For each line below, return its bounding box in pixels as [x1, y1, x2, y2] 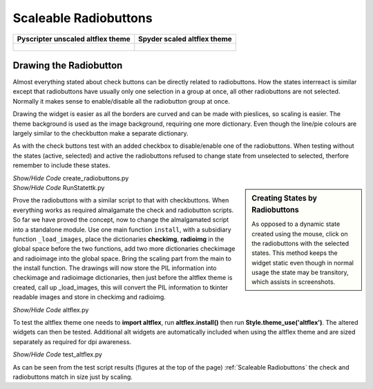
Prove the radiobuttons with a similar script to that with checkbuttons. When [12, 196, 229, 205]
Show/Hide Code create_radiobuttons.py [12, 173, 129, 182]
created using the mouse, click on [251, 229, 348, 238]
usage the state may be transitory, [251, 268, 349, 276]
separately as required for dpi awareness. [12, 337, 131, 345]
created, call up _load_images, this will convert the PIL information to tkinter [12, 283, 229, 292]
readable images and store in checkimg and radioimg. [12, 293, 166, 301]
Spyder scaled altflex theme [138, 34, 233, 44]
